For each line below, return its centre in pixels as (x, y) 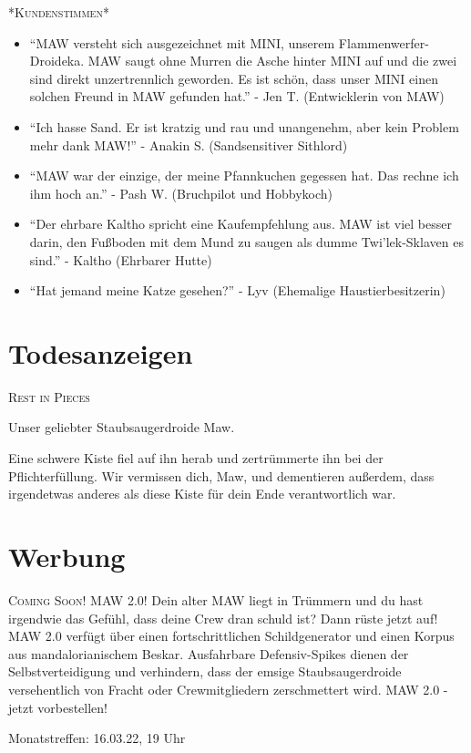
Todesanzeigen (101, 352)
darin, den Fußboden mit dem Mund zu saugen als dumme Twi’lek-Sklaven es (246, 241)
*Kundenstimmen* (59, 12)
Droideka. (57, 61)
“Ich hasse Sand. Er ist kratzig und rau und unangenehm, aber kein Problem (244, 126)
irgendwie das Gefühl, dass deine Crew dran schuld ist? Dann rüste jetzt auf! (223, 618)
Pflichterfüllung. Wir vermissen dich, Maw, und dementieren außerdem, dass (221, 475)
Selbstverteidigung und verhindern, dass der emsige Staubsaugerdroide (205, 671)
